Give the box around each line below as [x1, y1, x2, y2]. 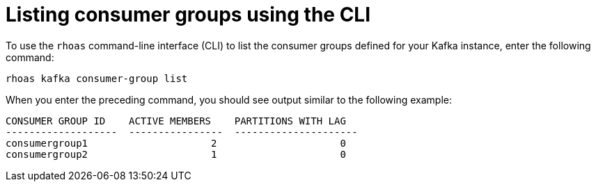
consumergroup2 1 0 [6, 148, 346, 160]
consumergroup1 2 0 [6, 137, 346, 149]
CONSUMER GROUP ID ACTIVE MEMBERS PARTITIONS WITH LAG [6, 115, 346, 127]
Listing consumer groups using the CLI [6, 3, 371, 26]
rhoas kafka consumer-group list [6, 72, 188, 84]
